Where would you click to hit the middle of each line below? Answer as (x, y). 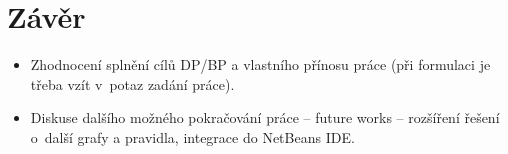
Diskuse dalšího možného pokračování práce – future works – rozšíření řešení (265, 117)
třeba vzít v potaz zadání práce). (132, 83)
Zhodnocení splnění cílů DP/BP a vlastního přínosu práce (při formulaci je (260, 64)
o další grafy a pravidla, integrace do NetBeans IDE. (192, 136)
